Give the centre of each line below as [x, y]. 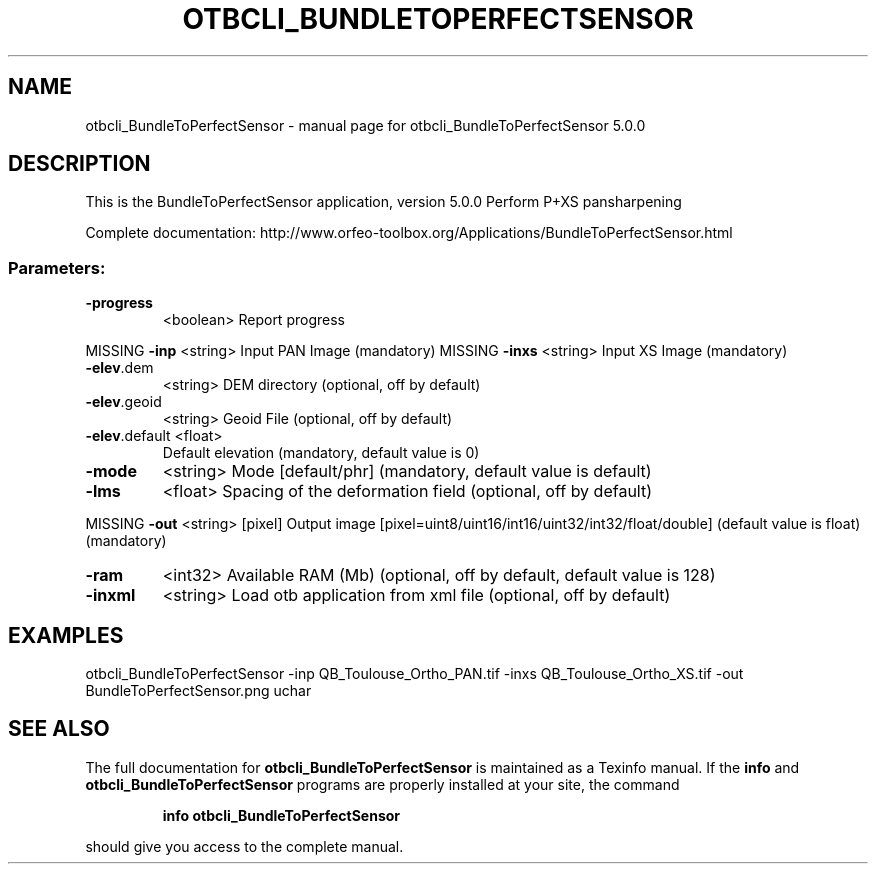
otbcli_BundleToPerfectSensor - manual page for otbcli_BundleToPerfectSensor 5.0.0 [365, 125]
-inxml [110, 595]
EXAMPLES [66, 635]
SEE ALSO [59, 729]
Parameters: [57, 267]
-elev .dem [119, 368]
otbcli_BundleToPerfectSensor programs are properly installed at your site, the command [382, 784]
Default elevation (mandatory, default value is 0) [321, 453]
